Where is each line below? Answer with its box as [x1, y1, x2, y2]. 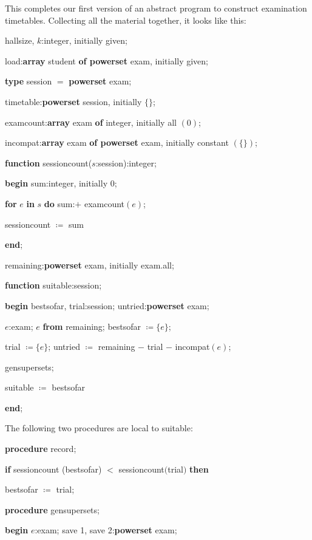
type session [5, 75, 52, 87]
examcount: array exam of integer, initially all [5, 115, 177, 128]
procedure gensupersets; [5, 503, 100, 516]
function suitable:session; [5, 279, 102, 292]
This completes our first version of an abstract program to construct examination [5, 2, 307, 14]
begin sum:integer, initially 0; [5, 177, 117, 190]
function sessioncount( [5, 156, 92, 169]
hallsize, [5, 34, 35, 47]
